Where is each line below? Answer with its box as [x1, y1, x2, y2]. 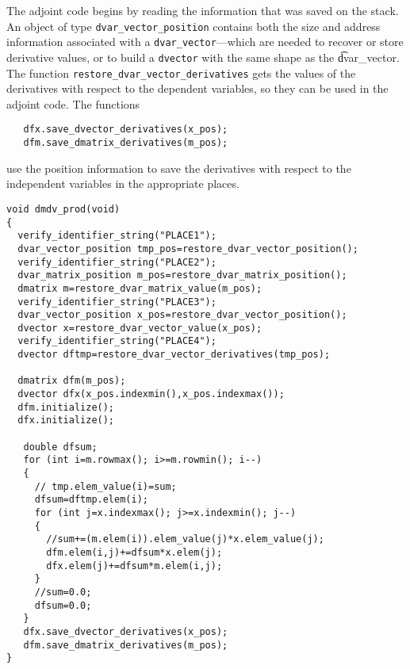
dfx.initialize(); [17, 415, 115, 426]
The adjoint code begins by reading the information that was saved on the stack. [6, 2, 399, 18]
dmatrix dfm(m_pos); [17, 375, 126, 387]
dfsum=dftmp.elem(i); [34, 494, 148, 506]
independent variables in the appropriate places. [6, 175, 239, 192]
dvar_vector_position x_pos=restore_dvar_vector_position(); [17, 309, 347, 321]
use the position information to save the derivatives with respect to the [6, 159, 351, 176]
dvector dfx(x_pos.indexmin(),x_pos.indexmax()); [17, 388, 285, 400]
